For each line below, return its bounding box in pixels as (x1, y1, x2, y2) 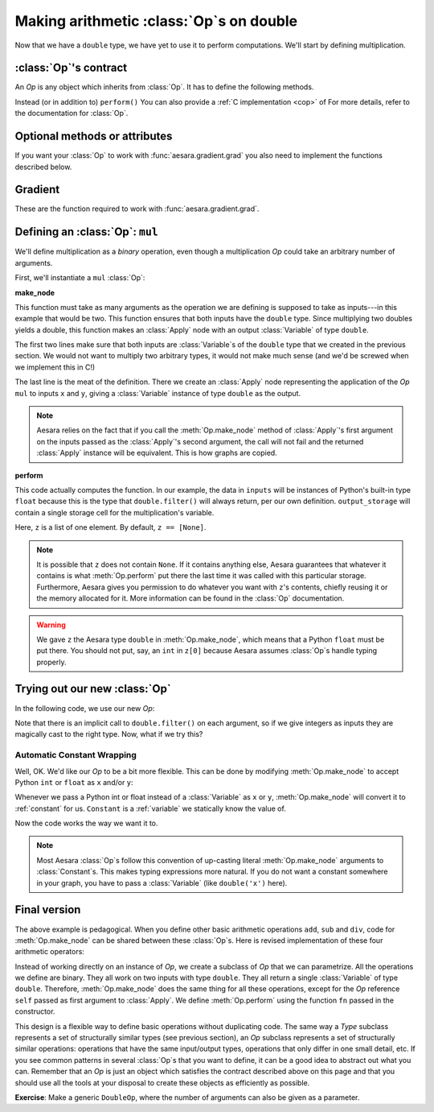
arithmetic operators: (14, 947, 84, 957)
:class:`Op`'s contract (14, 61, 128, 75)
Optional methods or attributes (14, 130, 173, 143)
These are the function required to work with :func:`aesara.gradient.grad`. (14, 204, 260, 213)
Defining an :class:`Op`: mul (14, 225, 158, 239)
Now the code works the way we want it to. (14, 818, 158, 829)
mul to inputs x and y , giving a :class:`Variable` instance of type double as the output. (14, 388, 301, 398)
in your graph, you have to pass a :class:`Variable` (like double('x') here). (36, 878, 288, 887)
